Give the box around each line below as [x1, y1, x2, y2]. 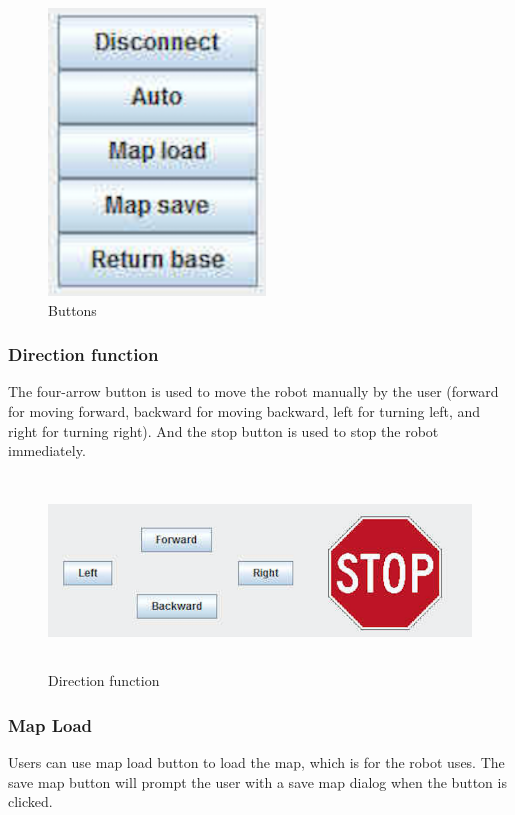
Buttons [48, 299, 97, 320]
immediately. [8, 440, 86, 461]
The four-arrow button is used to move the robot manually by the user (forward [8, 381, 499, 402]
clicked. [8, 791, 53, 812]
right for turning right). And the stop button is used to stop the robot [8, 420, 439, 441]
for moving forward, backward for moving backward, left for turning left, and [8, 401, 481, 421]
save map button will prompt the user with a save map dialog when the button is [8, 771, 507, 792]
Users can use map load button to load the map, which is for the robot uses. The [8, 752, 505, 773]
